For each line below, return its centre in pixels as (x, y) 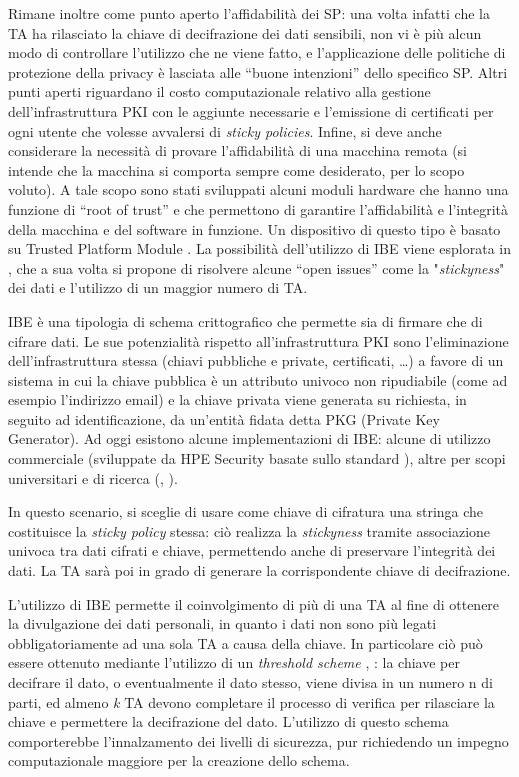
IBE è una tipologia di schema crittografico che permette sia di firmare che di (245, 320)
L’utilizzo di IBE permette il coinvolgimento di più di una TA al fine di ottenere (254, 603)
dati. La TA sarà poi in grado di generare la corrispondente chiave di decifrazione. (259, 570)
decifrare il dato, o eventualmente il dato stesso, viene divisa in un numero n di (250, 682)
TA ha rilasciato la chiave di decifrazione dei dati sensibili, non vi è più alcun (245, 32)
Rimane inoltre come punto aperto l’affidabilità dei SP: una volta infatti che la (249, 13)
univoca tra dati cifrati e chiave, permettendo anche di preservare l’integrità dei (252, 550)
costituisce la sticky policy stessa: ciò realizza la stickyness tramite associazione (249, 530)
